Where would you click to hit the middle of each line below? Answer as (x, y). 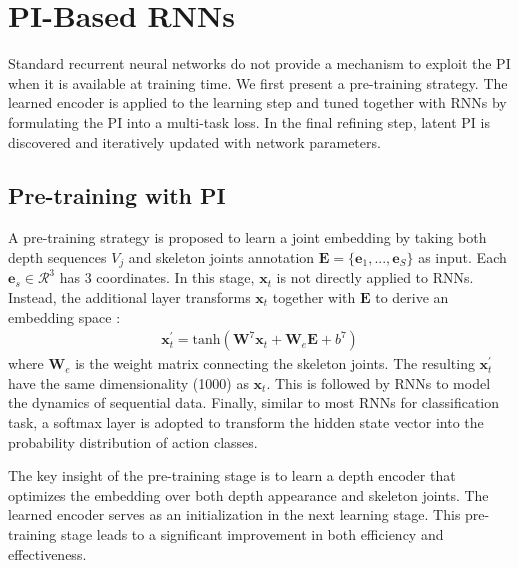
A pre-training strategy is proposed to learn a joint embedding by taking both (247, 237)
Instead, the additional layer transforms (129, 296)
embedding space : (64, 316)
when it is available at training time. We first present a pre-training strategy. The (258, 82)
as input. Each (462, 256)
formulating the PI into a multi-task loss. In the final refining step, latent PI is (249, 121)
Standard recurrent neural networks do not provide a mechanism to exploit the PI (259, 63)
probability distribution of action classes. (133, 441)
